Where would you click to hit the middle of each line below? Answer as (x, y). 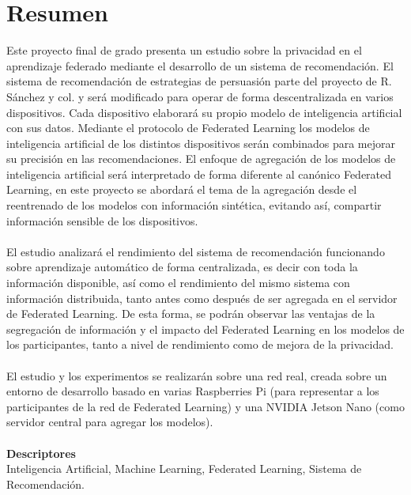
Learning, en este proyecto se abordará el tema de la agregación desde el (182, 189)
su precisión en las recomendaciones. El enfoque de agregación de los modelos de (201, 159)
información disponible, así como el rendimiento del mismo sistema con (178, 283)
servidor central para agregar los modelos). (110, 422)
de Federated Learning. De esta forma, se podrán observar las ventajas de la (191, 314)
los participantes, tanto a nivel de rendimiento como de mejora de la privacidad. (200, 344)
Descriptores (41, 453)
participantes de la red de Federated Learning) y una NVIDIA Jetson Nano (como (205, 406)
